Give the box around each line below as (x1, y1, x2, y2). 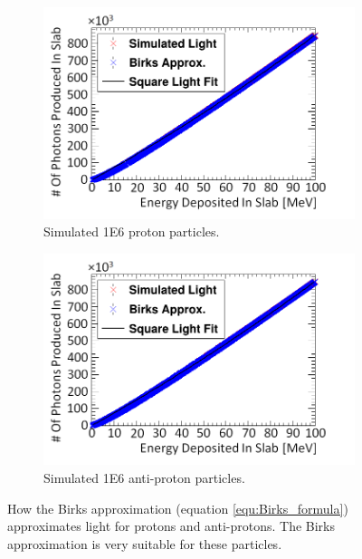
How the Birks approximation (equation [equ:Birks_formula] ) (7, 498, 348, 517)
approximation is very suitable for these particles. (7, 534, 282, 553)
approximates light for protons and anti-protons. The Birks (7, 516, 336, 535)
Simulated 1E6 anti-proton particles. (43, 468, 245, 487)
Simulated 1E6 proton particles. (43, 222, 220, 241)
